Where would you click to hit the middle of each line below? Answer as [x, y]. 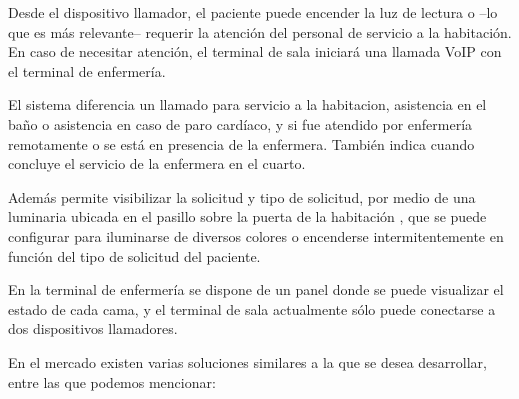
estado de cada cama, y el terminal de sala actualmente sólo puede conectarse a [252, 308]
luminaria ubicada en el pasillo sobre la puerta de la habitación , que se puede [247, 216]
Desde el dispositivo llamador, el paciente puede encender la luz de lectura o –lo [253, 12]
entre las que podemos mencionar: [112, 381]
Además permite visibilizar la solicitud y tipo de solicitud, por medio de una [242, 196]
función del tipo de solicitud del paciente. [134, 255]
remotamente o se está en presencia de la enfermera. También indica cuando [241, 143]
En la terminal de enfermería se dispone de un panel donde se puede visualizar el [256, 289]
